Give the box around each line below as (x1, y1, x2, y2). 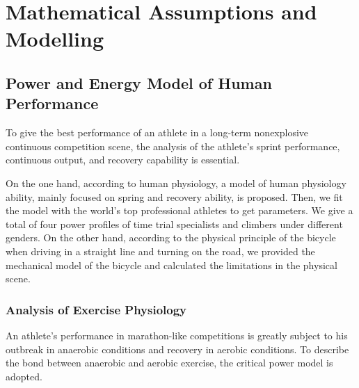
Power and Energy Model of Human (6, 72, 272, 93)
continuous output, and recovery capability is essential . (6, 152, 240, 167)
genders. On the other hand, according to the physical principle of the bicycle (6, 230, 336, 245)
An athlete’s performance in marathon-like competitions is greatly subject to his (6, 328, 348, 342)
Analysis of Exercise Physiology (6, 300, 187, 318)
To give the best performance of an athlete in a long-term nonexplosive (6, 125, 309, 140)
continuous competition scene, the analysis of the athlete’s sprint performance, (6, 138, 340, 153)
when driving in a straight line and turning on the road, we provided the (6, 243, 315, 258)
